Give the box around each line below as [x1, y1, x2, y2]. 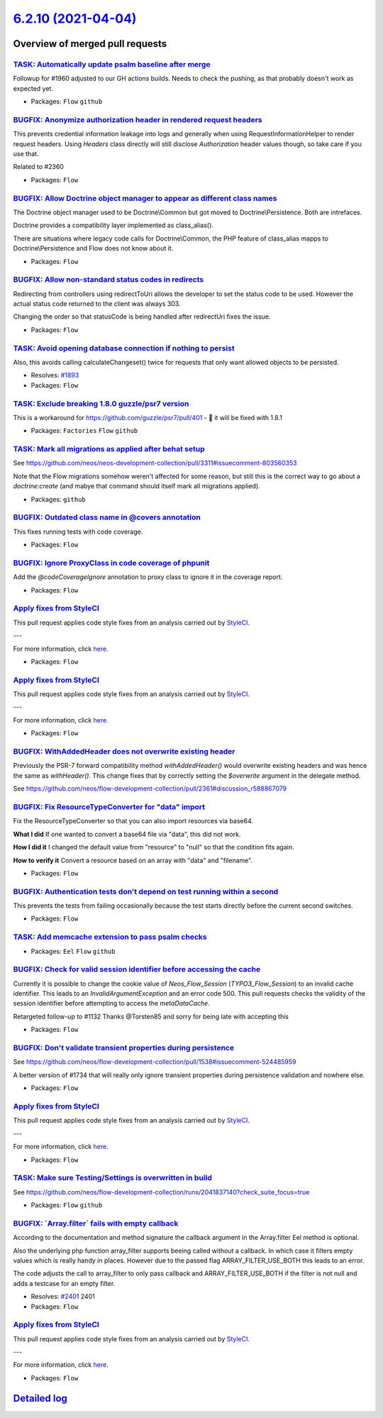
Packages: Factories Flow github [30, 427, 138, 435]
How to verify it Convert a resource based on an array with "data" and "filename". [13, 856, 253, 864]
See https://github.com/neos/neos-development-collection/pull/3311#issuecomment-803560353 [13, 458, 297, 468]
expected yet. [13, 84, 53, 92]
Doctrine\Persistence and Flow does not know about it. [13, 244, 174, 253]
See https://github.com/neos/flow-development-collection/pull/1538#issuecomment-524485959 [13, 1057, 297, 1066]
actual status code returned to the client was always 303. [13, 299, 181, 308]
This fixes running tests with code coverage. [13, 527, 143, 536]
